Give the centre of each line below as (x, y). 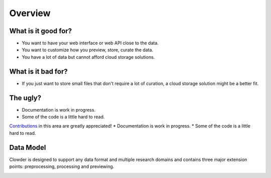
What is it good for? (41, 31)
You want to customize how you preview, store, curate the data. (88, 50)
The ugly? (25, 98)
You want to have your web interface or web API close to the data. (90, 43)
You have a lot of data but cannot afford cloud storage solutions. (88, 57)
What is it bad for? (38, 71)
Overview (30, 13)
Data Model (28, 148)
